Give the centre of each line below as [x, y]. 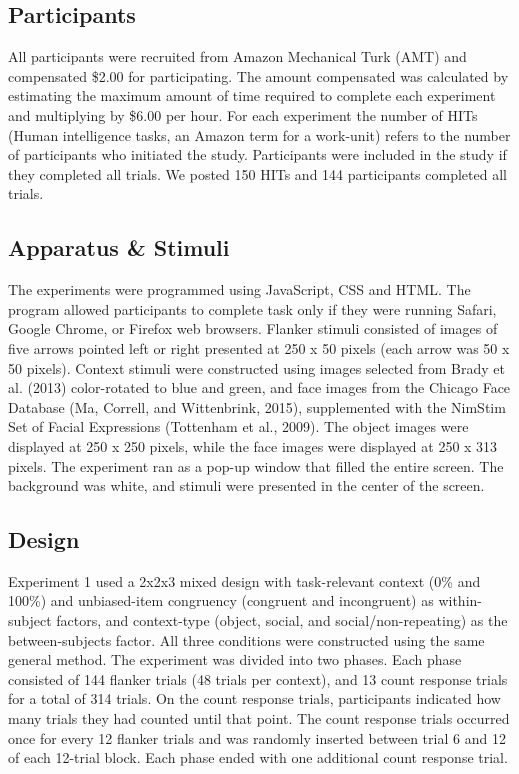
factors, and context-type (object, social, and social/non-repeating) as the [282, 620]
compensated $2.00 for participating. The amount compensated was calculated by [258, 75]
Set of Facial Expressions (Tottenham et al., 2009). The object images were [238, 426]
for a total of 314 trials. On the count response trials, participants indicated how [254, 698]
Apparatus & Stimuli [119, 247]
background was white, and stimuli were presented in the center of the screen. [246, 485]
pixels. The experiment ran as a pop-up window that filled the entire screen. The [256, 465]
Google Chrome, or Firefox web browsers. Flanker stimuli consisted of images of [253, 328]
